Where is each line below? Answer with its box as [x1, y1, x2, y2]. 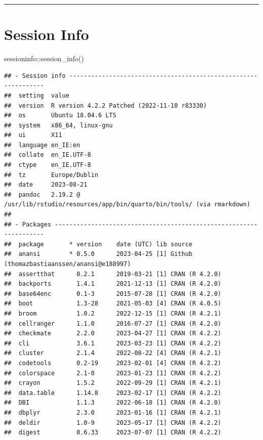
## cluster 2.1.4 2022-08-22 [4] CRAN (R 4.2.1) [4, 349, 222, 357]
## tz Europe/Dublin [4, 171, 99, 179]
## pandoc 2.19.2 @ [4, 191, 80, 198]
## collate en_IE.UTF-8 [4, 151, 91, 159]
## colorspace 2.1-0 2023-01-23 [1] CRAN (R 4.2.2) [4, 369, 222, 377]
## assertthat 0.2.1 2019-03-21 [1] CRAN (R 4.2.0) [4, 270, 222, 278]
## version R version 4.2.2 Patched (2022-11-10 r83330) [4, 102, 207, 109]
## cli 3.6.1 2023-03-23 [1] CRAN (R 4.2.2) [4, 339, 222, 347]
